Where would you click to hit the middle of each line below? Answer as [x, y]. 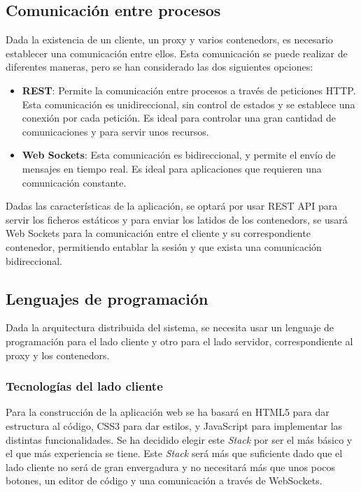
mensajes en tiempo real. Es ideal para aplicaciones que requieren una [172, 168]
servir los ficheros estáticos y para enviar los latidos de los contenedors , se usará [177, 219]
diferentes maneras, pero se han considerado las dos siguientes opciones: [160, 67]
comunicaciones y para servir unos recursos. [115, 131]
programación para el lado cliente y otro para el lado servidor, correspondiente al [179, 341]
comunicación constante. [74, 182]
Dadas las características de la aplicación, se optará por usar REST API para [172, 206]
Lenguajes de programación [107, 298]
